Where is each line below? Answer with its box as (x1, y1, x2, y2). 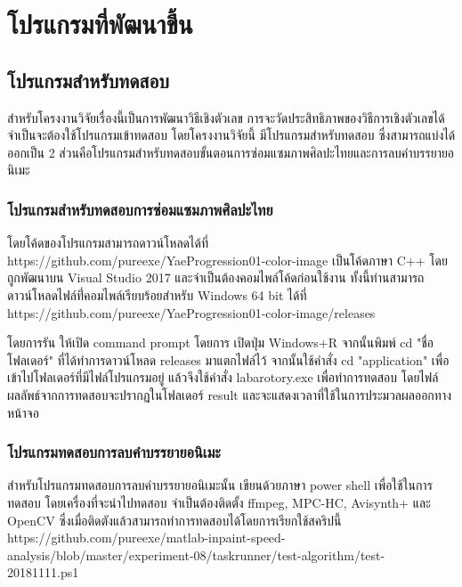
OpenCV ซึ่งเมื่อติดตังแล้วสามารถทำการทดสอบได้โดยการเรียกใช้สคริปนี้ (7, 510, 342, 529)
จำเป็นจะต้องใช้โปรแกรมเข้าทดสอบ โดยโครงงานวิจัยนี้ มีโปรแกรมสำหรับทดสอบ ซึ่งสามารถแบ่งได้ (7, 126, 456, 144)
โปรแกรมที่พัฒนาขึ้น (7, 5, 193, 42)
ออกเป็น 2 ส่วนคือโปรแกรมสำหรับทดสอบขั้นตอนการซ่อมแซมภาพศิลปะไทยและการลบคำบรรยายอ (7, 143, 455, 161)
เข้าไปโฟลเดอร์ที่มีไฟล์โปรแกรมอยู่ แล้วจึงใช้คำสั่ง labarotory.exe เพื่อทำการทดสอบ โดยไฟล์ (7, 368, 439, 387)
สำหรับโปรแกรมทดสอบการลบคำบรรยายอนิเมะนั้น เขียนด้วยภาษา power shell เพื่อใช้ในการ (7, 476, 433, 494)
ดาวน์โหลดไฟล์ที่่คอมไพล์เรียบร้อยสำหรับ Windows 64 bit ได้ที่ (7, 285, 307, 304)
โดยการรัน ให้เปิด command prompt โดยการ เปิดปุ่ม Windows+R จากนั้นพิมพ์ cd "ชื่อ (7, 333, 434, 352)
